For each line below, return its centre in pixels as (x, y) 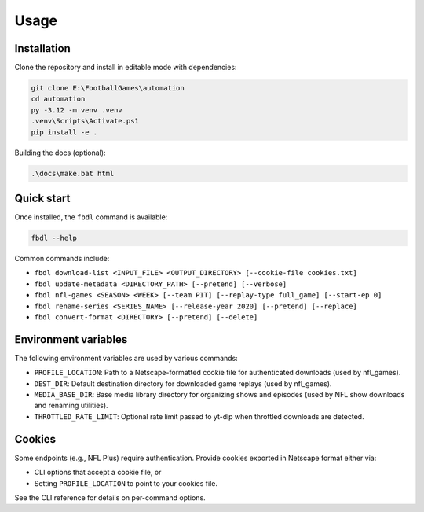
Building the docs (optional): (60, 153)
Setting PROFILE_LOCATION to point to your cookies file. (126, 483)
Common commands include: (62, 259)
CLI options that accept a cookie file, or (98, 473)
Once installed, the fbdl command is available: (91, 217)
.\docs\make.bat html (73, 173)
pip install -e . (64, 132)
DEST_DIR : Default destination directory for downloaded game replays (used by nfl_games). (183, 383)
